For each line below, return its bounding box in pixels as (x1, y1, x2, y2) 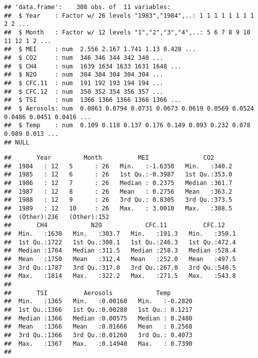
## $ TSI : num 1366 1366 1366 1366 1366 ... (4, 96, 182, 104)
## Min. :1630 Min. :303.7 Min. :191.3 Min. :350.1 (4, 230, 236, 238)
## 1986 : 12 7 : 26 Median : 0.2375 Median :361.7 (4, 180, 233, 187)
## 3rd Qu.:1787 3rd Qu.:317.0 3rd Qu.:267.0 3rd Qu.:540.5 (4, 264, 236, 271)
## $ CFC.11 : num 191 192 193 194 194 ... (4, 79, 163, 87)
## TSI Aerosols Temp (4, 289, 171, 297)
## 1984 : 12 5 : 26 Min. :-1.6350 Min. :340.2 (4, 162, 233, 170)
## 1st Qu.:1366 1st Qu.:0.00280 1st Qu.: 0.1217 (4, 306, 193, 313)
